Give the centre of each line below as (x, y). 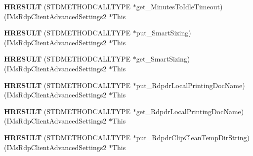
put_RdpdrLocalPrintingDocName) (190, 85)
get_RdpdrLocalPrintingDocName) (190, 111)
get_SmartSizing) (163, 59)
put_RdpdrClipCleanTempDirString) (193, 137)
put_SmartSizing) (164, 33)
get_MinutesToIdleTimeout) (179, 6)
